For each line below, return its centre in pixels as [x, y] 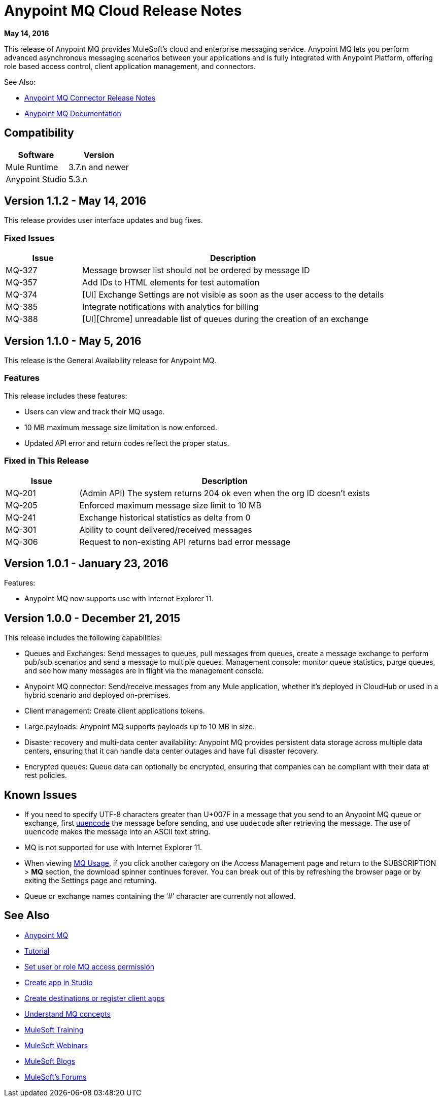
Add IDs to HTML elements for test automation [171, 283]
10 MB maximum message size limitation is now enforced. [121, 427]
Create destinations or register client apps [95, 998]
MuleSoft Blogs [50, 1061]
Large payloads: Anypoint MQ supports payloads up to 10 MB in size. [140, 727]
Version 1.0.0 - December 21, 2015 [92, 618]
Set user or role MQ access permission [89, 966]
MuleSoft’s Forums [56, 1077]
